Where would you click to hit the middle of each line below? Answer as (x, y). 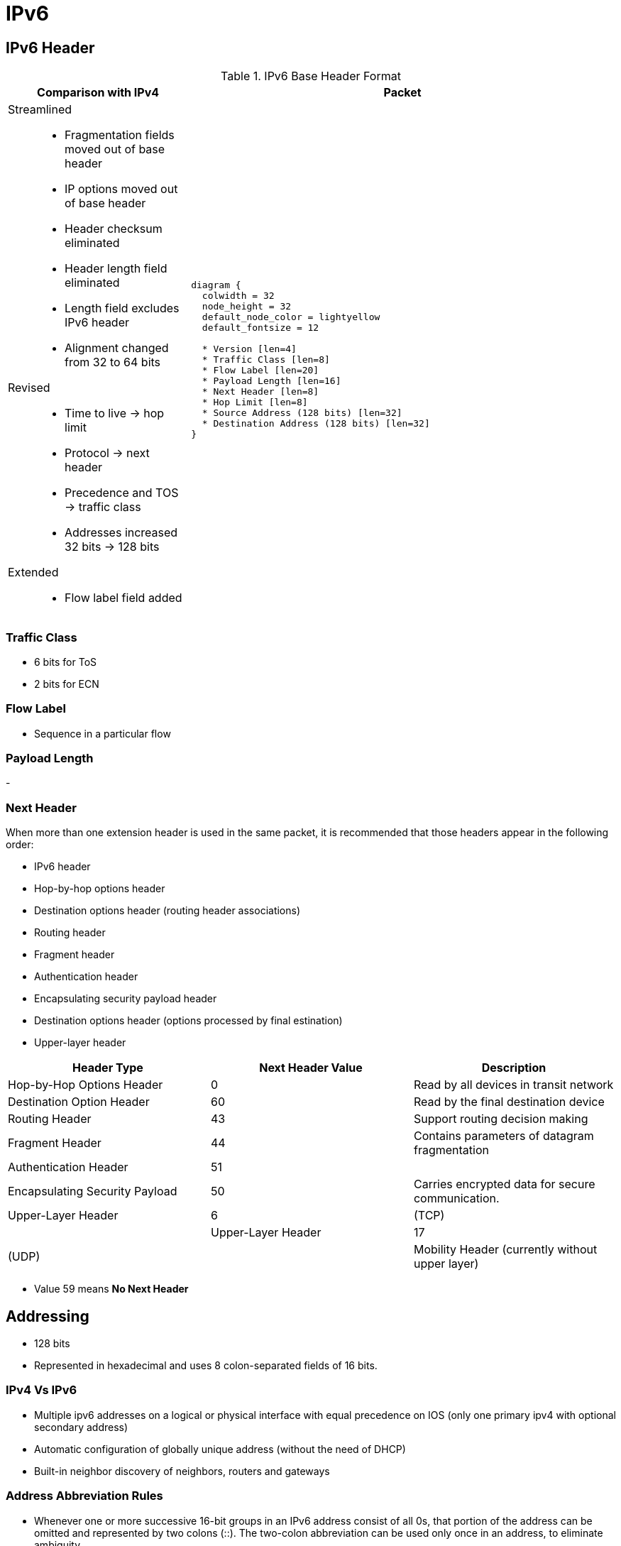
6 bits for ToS (66, 662)
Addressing (48, 1316)
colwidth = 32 (238, 295)
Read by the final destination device (509, 1102)
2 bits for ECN (67, 684)
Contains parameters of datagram (504, 1136)
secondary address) (81, 1427)
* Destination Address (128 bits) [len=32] (316, 423)
